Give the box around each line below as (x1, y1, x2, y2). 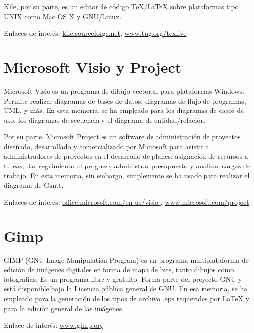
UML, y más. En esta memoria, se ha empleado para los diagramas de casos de (4, 105, 244, 115)
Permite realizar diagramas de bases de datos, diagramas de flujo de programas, (4, 95, 246, 106)
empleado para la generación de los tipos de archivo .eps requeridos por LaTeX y (4, 293, 249, 303)
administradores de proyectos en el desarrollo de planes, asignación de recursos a (4, 151, 248, 161)
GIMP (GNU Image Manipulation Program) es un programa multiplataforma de (4, 254, 249, 265)
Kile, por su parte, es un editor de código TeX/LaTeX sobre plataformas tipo (4, 1, 239, 11)
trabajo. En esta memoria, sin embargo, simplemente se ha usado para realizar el (4, 170, 250, 180)
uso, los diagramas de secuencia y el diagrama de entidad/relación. (4, 114, 206, 125)
